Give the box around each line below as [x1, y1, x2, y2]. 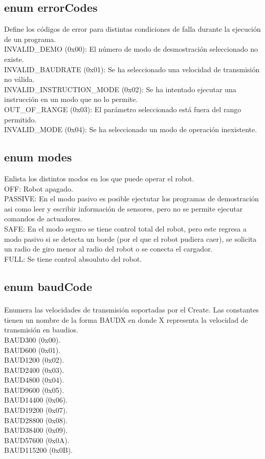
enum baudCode [4, 278, 93, 294]
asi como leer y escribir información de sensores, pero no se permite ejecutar [4, 203, 243, 214]
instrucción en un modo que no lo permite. [4, 94, 138, 105]
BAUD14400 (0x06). [4, 394, 68, 405]
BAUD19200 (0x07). [4, 405, 68, 415]
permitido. [4, 114, 37, 124]
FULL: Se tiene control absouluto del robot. [4, 253, 142, 264]
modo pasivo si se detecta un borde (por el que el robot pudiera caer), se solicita [4, 233, 257, 244]
